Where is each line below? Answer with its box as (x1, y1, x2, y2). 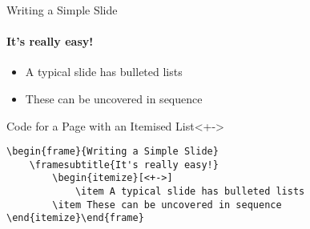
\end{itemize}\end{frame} (6, 212, 144, 224)
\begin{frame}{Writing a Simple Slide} (6, 146, 219, 158)
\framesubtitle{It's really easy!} (29, 159, 219, 171)
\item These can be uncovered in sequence (52, 199, 282, 211)
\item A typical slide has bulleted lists (74, 186, 305, 198)
